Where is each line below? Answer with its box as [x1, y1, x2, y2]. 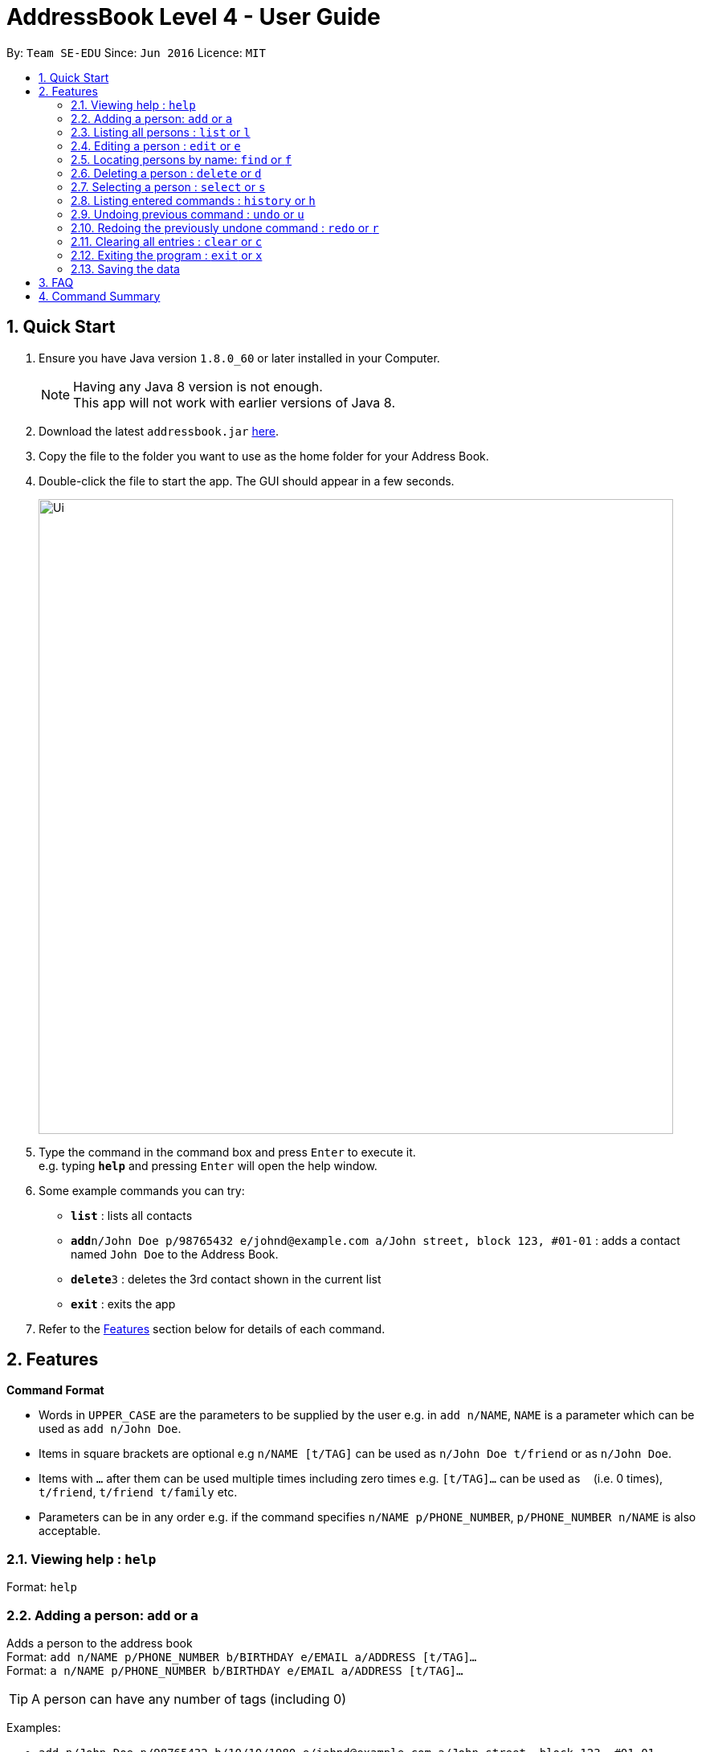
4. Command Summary [39, 289, 161, 303]
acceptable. [39, 1524, 101, 1538]
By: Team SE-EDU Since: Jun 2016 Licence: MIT [6, 45, 266, 59]
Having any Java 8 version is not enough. [73, 378, 323, 395]
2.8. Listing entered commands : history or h [71, 193, 316, 207]
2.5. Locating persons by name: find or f [71, 152, 292, 166]
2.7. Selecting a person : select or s [71, 179, 266, 194]
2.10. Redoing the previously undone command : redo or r [71, 220, 379, 235]
